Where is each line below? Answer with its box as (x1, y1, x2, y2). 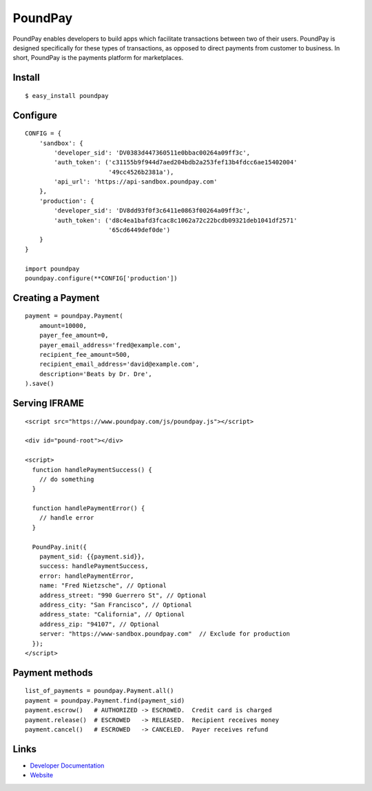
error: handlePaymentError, (39, 572, 134, 580)
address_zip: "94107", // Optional (39, 620, 160, 628)
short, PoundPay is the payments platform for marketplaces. (12, 54, 184, 62)
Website (30, 771, 54, 779)
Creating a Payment (12, 292, 100, 304)
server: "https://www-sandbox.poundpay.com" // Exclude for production (39, 630, 291, 638)
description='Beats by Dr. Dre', (39, 370, 153, 378)
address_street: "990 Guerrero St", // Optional (39, 591, 207, 599)
